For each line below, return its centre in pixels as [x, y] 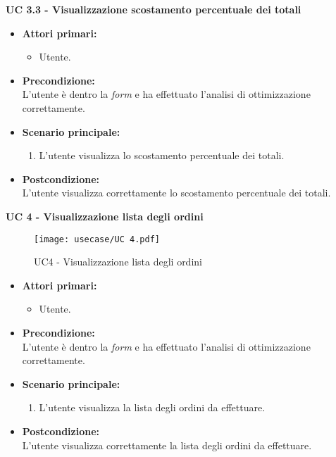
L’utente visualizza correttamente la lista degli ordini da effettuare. [167, 445]
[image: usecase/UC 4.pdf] [97, 239]
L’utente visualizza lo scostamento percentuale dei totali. [162, 155]
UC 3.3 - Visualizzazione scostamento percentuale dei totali [154, 9]
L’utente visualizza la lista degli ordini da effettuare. [152, 407]
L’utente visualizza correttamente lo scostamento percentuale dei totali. [176, 193]
